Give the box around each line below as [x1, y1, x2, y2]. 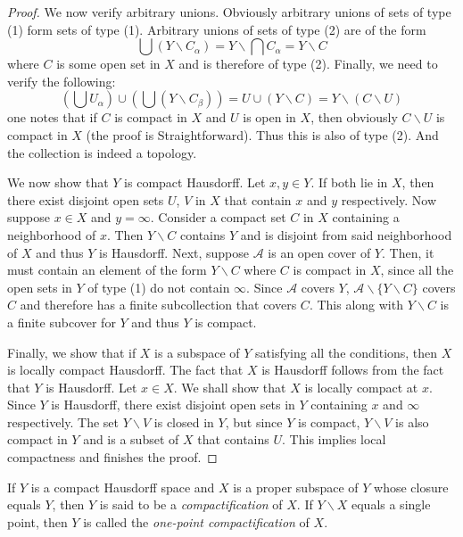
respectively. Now [341, 190, 437, 209]
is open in [243, 108, 296, 127]
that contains [197, 430, 269, 449]
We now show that [7, 173, 109, 192]
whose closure [374, 477, 449, 496]
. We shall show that [173, 377, 286, 396]
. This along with [309, 295, 403, 314]
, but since [225, 412, 283, 431]
